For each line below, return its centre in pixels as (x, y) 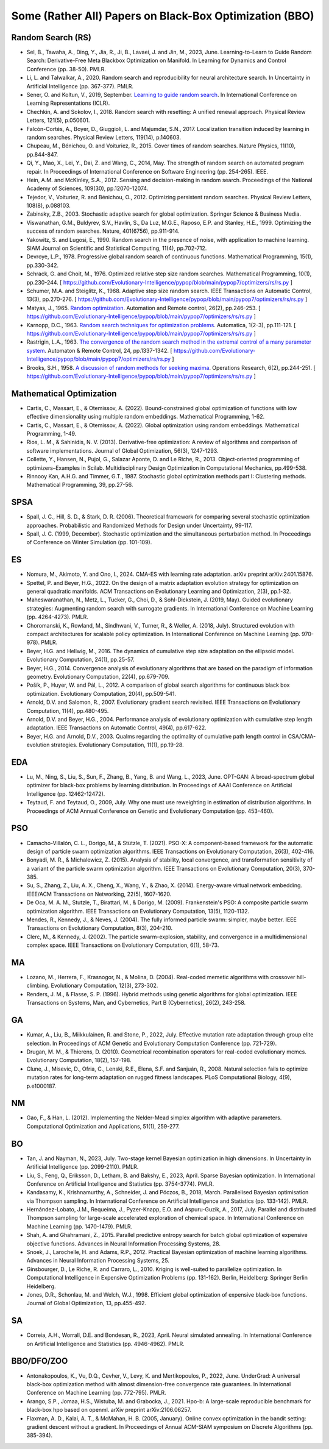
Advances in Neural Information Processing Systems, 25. (98, 1261)
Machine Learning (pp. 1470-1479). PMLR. (80, 1226)
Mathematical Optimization (64, 393)
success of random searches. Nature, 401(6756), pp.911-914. (103, 231)
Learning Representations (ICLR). (68, 103)
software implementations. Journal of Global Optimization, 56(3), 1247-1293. (122, 450)
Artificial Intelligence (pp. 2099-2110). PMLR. (83, 1167)
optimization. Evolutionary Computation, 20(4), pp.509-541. (101, 693)
